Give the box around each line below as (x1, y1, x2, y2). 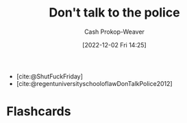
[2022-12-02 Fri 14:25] (82, 41, 147, 49)
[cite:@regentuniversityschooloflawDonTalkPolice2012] (16, 79, 173, 87)
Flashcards (6, 104, 71, 120)
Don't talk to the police (49, 5, 180, 21)
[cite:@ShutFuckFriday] (16, 72, 84, 80)
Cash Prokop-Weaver (84, 27, 145, 36)
